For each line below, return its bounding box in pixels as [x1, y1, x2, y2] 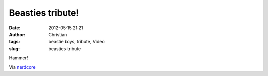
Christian [48, 31, 67, 37]
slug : [9, 45, 20, 52]
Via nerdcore [9, 64, 36, 70]
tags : [9, 39, 20, 45]
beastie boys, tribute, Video [48, 39, 105, 45]
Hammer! [9, 55, 28, 61]
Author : [9, 31, 26, 37]
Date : [9, 25, 21, 31]
